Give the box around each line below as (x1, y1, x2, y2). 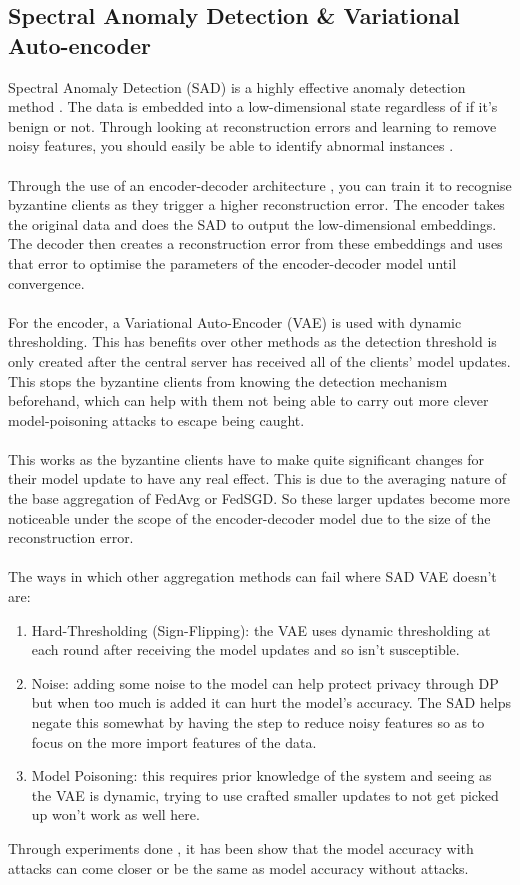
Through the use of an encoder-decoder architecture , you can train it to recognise (8, 174, 512, 195)
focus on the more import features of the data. (31, 731, 317, 752)
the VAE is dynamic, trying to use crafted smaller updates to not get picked (31, 784, 499, 805)
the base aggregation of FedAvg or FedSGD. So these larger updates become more (8, 488, 510, 509)
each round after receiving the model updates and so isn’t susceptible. (31, 639, 460, 660)
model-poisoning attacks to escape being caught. (8, 409, 305, 430)
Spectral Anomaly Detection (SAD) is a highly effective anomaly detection (8, 76, 466, 97)
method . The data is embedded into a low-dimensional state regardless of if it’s (8, 96, 498, 117)
